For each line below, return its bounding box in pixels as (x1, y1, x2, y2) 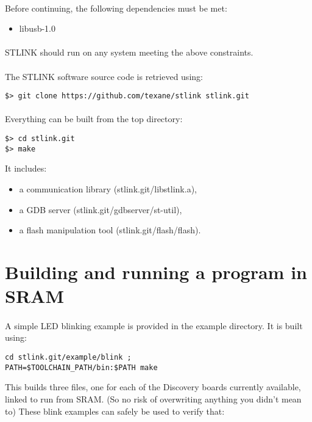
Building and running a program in (5, 259, 307, 284)
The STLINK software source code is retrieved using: (5, 70, 203, 82)
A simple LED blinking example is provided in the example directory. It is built (5, 319, 303, 332)
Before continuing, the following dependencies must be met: (5, 1, 227, 14)
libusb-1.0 (19, 22, 56, 35)
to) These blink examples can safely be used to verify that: (5, 404, 225, 417)
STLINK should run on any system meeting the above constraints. (5, 46, 253, 59)
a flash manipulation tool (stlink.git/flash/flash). (19, 224, 201, 236)
